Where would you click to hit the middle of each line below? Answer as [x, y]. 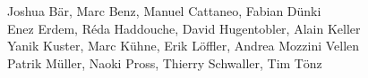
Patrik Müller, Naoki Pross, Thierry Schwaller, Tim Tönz [165, 62]
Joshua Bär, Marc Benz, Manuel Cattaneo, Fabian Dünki [164, 11]
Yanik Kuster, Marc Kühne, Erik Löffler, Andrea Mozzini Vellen [184, 46]
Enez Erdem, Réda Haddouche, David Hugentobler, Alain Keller [184, 28]
